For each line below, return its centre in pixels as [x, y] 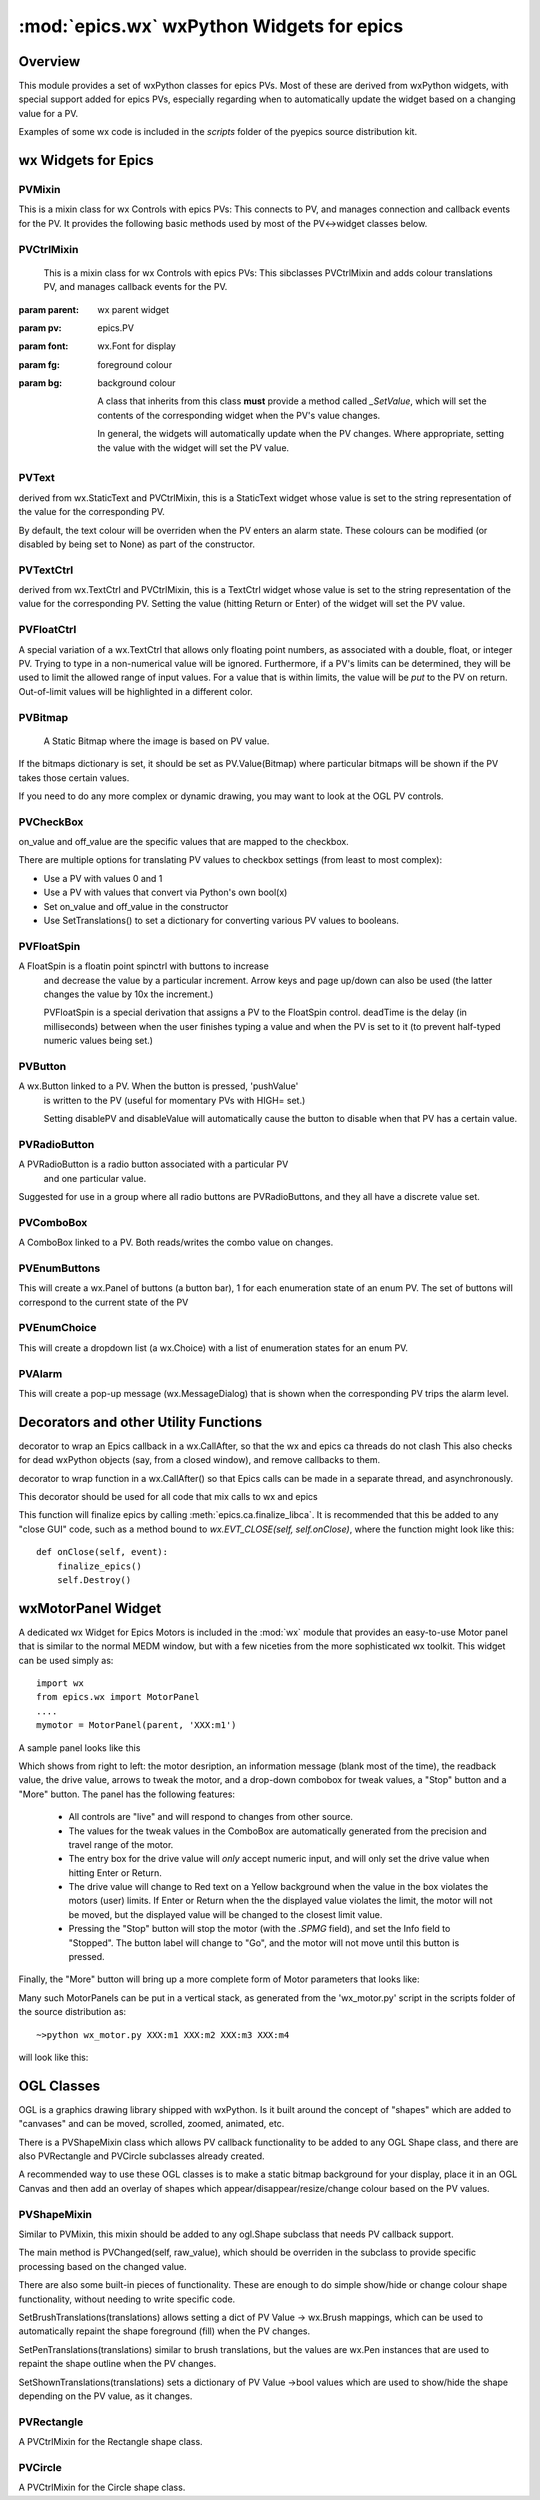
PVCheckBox [51, 822]
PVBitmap [43, 717]
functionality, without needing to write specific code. [127, 2299]
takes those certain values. [74, 777]
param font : [43, 346]
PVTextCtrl [46, 570]
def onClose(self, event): [102, 1552]
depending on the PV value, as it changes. [105, 2396]
